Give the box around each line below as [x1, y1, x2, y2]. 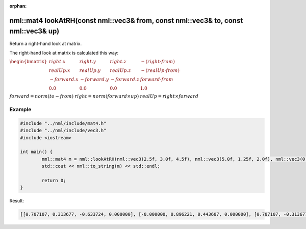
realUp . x [48, 68, 71, 73]
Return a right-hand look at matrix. [9, 40, 82, 46]
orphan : [9, 3, 27, 9]
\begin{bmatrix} [9, 59, 47, 65]
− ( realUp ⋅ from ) [141, 68, 180, 73]
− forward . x [49, 77, 79, 83]
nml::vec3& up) [9, 27, 60, 36]
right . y [79, 59, 96, 65]
